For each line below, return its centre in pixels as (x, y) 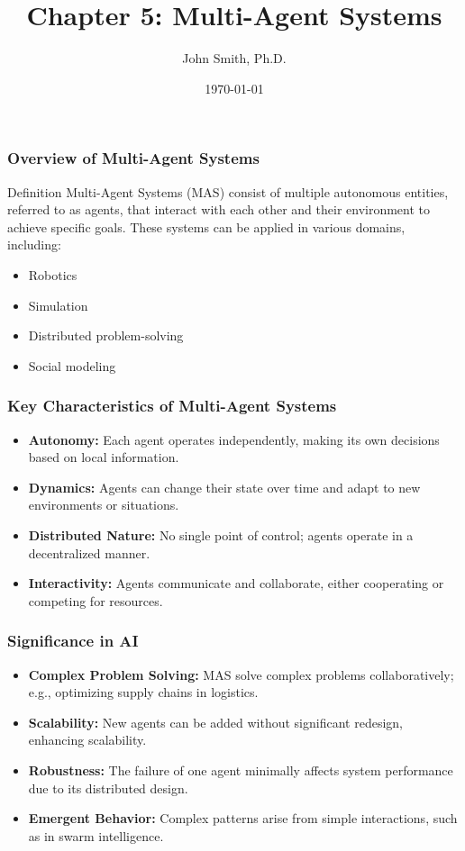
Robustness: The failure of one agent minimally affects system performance (241, 770)
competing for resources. (96, 600)
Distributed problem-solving (106, 335)
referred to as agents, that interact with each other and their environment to (219, 209)
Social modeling (72, 365)
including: (34, 244)
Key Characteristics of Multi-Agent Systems (172, 406)
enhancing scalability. (87, 740)
